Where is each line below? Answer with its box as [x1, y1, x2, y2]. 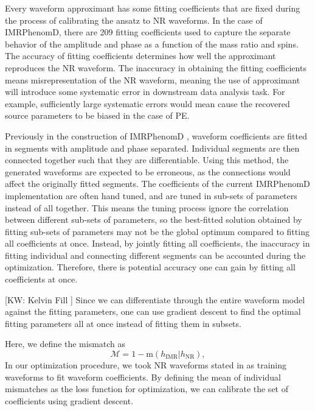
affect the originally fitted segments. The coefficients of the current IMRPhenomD [5, 177, 310, 190]
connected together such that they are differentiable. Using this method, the [5, 153, 289, 166]
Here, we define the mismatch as [5, 337, 126, 350]
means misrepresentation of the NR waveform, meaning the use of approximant [5, 73, 300, 86]
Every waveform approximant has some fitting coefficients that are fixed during [5, 2, 300, 14]
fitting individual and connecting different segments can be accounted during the [5, 248, 306, 261]
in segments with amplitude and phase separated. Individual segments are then [5, 141, 300, 154]
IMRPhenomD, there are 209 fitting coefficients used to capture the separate [5, 26, 291, 38]
